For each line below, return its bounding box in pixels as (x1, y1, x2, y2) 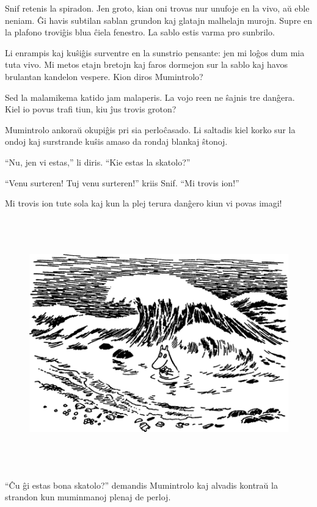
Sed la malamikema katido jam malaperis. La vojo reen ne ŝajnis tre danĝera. (5, 90, 295, 103)
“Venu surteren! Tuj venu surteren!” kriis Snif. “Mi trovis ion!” (5, 176, 239, 189)
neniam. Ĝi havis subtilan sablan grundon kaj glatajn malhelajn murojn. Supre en (5, 13, 313, 26)
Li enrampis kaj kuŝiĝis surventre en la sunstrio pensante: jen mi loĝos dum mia (5, 46, 305, 59)
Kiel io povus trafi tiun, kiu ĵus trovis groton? (5, 103, 177, 115)
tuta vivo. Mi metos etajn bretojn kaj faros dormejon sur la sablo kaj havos (5, 58, 288, 71)
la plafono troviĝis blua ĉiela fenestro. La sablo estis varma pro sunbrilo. (5, 26, 275, 38)
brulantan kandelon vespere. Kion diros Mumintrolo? (5, 70, 203, 82)
